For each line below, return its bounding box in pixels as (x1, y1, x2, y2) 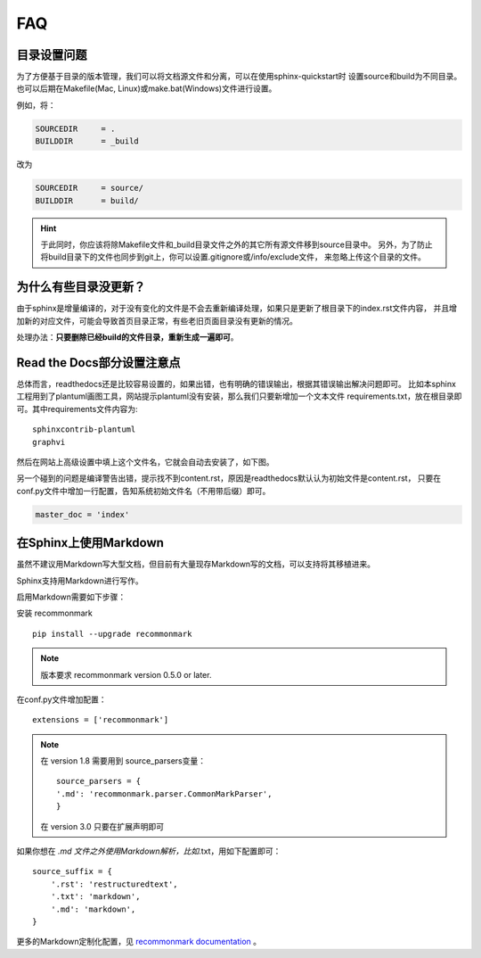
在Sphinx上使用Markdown (16, 535, 165, 550)
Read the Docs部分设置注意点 (16, 355, 182, 370)
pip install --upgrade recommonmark (32, 629, 192, 639)
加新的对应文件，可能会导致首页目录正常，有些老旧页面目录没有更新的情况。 (16, 315, 298, 326)
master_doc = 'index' (35, 509, 130, 519)
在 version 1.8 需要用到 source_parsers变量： (40, 756, 207, 766)
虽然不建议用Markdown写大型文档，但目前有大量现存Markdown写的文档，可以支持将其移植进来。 (16, 558, 376, 570)
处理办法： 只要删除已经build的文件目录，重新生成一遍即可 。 (16, 332, 239, 343)
